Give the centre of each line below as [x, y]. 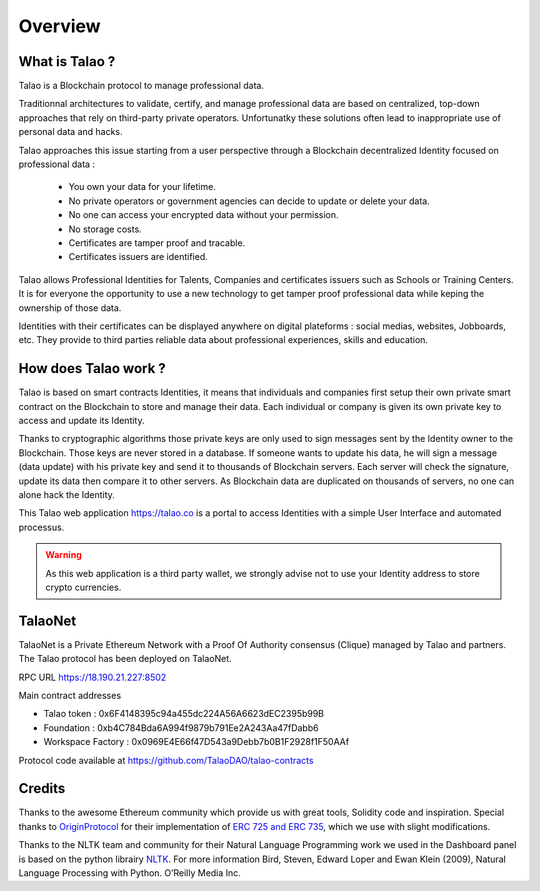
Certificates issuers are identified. [138, 257]
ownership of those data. [70, 307]
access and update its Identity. [81, 420]
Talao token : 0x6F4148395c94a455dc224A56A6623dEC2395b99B [184, 714]
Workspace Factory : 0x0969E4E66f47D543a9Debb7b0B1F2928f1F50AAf [196, 742]
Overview [59, 26]
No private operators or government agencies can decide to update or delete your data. [249, 201]
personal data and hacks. [71, 132]
